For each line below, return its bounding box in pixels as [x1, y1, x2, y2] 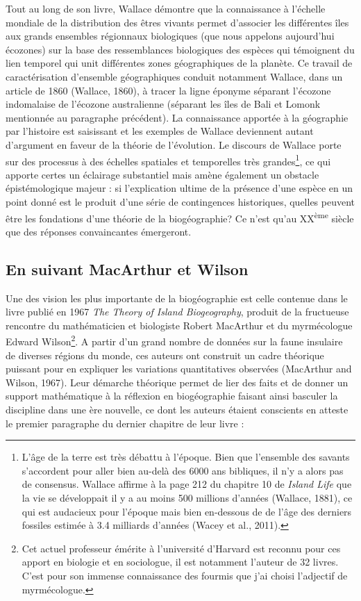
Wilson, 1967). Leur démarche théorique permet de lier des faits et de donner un [6, 374, 349, 389]
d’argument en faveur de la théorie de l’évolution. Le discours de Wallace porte [6, 137, 342, 151]
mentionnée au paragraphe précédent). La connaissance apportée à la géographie [6, 110, 349, 124]
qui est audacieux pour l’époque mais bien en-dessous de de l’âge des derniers [22, 504, 352, 518]
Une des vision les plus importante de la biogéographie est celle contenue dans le [6, 290, 348, 305]
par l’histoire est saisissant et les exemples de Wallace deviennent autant [6, 124, 314, 138]
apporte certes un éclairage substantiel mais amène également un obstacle [6, 167, 319, 181]
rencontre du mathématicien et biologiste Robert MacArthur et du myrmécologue [6, 318, 353, 332]
